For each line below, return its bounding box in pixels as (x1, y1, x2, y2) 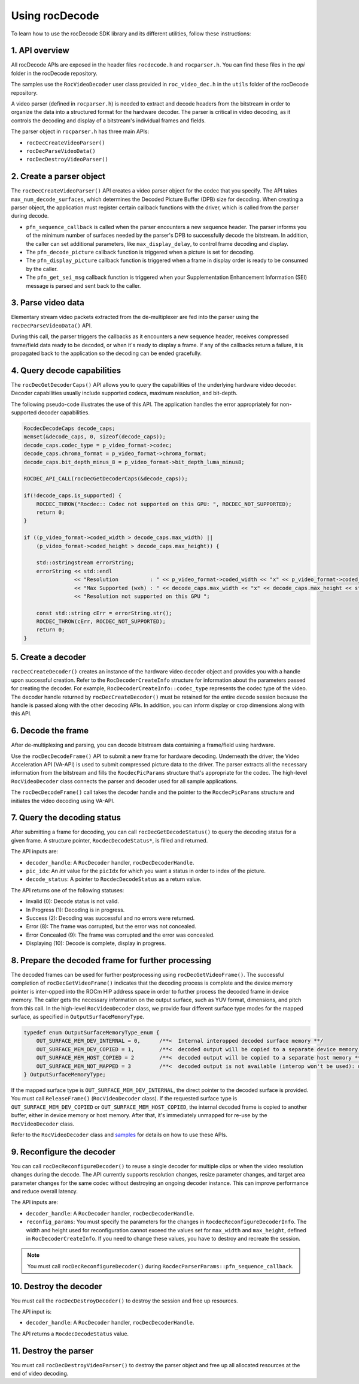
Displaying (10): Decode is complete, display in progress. (26, 940, 166, 947)
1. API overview (11, 46, 70, 56)
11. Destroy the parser (11, 1346, 94, 1356)
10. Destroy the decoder (11, 1281, 102, 1292)
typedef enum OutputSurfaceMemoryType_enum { (23, 1029, 160, 1036)
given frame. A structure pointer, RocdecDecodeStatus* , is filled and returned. (11, 837, 208, 844)
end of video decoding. (11, 1370, 69, 1377)
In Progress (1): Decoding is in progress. (26, 906, 125, 913)
